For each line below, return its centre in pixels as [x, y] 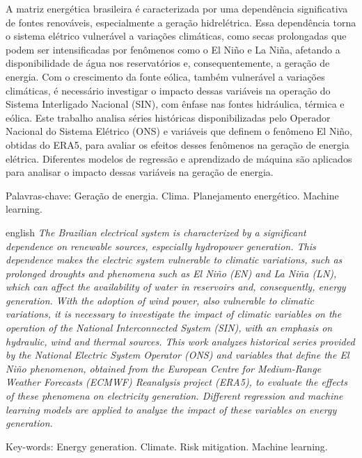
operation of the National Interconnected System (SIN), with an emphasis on [169, 328]
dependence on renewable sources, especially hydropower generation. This [161, 246]
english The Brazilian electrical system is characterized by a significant [156, 232]
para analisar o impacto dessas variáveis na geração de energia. [140, 172]
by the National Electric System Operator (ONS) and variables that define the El [178, 355]
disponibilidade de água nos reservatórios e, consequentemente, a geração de [168, 63]
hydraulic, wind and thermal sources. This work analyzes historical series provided [180, 341]
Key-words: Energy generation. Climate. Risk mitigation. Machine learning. [167, 446]
